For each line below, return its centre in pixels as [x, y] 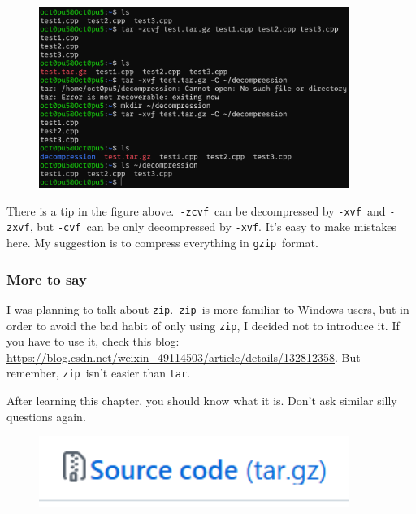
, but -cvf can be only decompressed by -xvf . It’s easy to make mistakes [213, 227]
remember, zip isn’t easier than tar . [99, 373]
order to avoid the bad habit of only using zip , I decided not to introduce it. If [203, 325]
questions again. [46, 416]
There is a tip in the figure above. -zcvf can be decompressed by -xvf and [196, 210]
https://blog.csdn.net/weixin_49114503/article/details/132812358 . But [184, 357]
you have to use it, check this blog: [93, 341]
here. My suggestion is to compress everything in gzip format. [162, 243]
